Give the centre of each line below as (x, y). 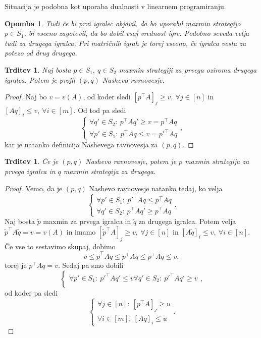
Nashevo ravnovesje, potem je (131, 161)
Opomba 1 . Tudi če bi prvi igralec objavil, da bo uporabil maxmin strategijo (123, 23)
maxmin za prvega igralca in (87, 221)
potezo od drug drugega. (41, 53)
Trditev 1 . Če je (32, 161)
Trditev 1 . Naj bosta (38, 69)
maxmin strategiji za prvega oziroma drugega (188, 69)
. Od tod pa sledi (100, 110)
